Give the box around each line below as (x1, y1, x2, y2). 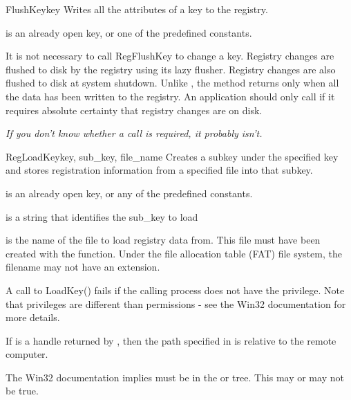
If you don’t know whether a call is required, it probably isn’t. (6, 126, 263, 140)
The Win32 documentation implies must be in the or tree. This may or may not (6, 370, 344, 384)
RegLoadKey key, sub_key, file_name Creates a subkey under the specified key (6, 149, 339, 163)
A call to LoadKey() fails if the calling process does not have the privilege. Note (6, 282, 345, 297)
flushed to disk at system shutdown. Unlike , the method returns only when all (6, 75, 339, 90)
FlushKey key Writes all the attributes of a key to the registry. (6, 2, 268, 16)
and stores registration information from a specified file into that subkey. (6, 163, 313, 177)
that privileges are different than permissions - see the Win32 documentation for (6, 296, 346, 311)
